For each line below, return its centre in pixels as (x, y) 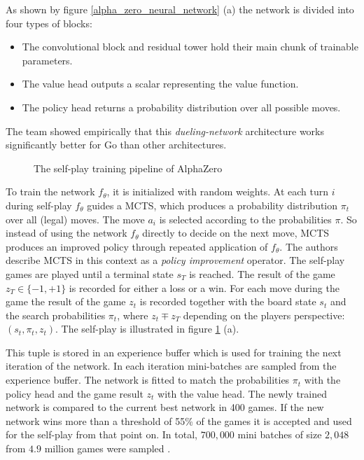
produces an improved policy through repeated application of (137, 246)
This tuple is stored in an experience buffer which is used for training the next (174, 352)
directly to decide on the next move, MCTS (236, 233)
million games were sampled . (107, 448)
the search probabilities (56, 315)
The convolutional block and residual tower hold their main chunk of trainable (190, 47)
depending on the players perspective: (264, 315)
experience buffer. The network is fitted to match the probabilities (148, 380)
